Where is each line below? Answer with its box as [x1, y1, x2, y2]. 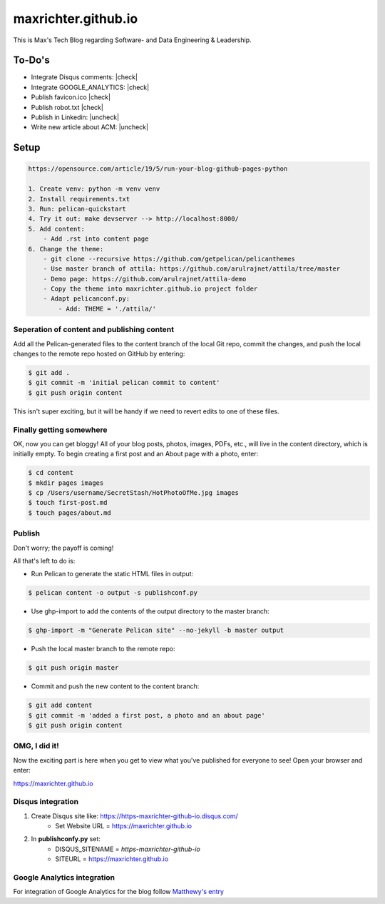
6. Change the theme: [28, 245, 104, 253]
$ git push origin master [28, 664, 119, 672]
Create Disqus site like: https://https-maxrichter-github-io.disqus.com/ [31, 811, 238, 820]
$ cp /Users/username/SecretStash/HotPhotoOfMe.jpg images [28, 489, 239, 497]
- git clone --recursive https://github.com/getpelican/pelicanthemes [43, 254, 296, 263]
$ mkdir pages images [28, 478, 104, 487]
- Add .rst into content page [43, 235, 149, 243]
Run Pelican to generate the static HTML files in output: [31, 570, 194, 578]
